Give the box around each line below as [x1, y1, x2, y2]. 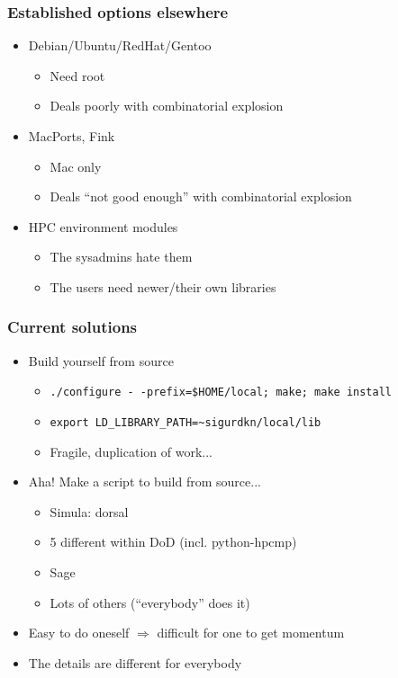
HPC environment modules [28, 217, 178, 236]
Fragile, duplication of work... [50, 442, 213, 460]
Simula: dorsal [50, 502, 129, 521]
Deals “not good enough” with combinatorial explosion [50, 187, 352, 206]
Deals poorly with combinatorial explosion [50, 96, 284, 115]
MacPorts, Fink [28, 127, 115, 145]
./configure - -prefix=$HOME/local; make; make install [50, 386, 393, 399]
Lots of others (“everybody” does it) [50, 593, 250, 611]
